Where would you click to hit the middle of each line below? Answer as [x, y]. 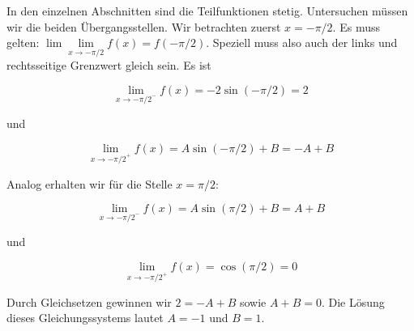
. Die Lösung [353, 301]
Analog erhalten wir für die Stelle [90, 183]
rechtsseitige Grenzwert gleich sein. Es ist [109, 65]
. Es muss [356, 26]
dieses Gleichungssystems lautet [85, 318]
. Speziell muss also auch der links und [302, 42]
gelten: [23, 42]
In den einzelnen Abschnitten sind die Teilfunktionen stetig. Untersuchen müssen [207, 11]
